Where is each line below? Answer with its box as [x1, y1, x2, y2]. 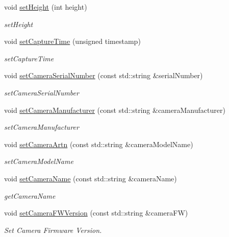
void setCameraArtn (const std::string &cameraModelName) [4, 138, 193, 149]
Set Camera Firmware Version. [4, 224, 102, 235]
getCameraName [4, 190, 56, 201]
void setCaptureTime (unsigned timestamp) [4, 36, 141, 46]
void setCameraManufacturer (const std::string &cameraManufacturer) [4, 104, 225, 115]
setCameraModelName [4, 156, 73, 167]
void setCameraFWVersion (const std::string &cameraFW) [4, 207, 188, 218]
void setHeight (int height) [4, 2, 87, 12]
